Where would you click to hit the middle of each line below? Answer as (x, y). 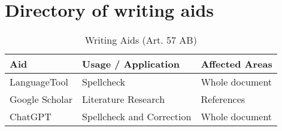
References (223, 99)
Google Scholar (41, 99)
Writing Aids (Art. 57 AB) (141, 40)
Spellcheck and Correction (137, 117)
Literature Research (124, 99)
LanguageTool (39, 82)
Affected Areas (236, 64)
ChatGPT (31, 117)
